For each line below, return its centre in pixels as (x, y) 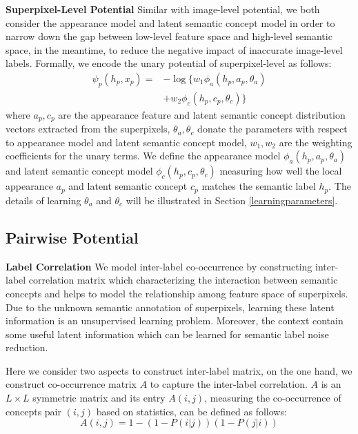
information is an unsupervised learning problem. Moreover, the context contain (175, 320)
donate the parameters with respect (272, 129)
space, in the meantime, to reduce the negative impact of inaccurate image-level (174, 49)
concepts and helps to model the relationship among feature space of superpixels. (177, 293)
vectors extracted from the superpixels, (88, 129)
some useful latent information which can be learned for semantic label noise (167, 334)
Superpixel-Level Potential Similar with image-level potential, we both (163, 9)
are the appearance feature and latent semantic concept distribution (202, 114)
